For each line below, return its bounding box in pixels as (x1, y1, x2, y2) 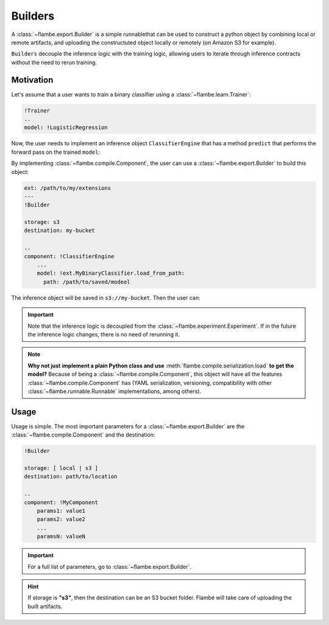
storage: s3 (24, 219, 60, 226)
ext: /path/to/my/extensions (24, 184, 111, 192)
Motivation (11, 74, 54, 85)
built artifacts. (27, 602, 63, 610)
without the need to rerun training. (11, 59, 97, 66)
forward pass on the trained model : (11, 148, 101, 156)
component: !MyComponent (24, 499, 99, 506)
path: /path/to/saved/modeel (43, 278, 130, 285)
